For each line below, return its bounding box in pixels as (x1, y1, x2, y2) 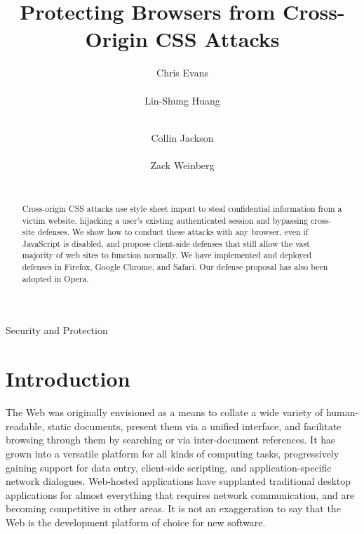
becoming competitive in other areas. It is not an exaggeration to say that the (6, 501, 341, 516)
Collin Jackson (151, 130, 214, 145)
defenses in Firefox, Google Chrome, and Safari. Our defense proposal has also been (22, 261, 328, 273)
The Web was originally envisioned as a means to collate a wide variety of (6, 405, 323, 420)
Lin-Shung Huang (144, 93, 220, 107)
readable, (6, 418, 45, 433)
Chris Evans (156, 65, 208, 80)
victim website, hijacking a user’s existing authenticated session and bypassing (22, 214, 309, 226)
